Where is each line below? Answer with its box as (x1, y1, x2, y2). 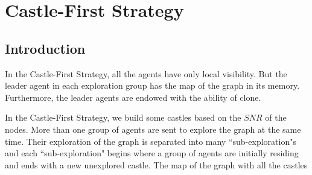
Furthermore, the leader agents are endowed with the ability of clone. (5, 91, 261, 103)
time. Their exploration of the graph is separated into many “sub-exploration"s (5, 135, 296, 147)
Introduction (5, 39, 86, 57)
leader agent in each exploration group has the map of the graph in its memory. (5, 79, 300, 92)
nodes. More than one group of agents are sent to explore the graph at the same (5, 122, 301, 135)
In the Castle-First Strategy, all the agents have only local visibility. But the (5, 67, 287, 80)
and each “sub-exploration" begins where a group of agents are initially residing (5, 147, 299, 159)
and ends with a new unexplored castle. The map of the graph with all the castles (5, 158, 308, 171)
